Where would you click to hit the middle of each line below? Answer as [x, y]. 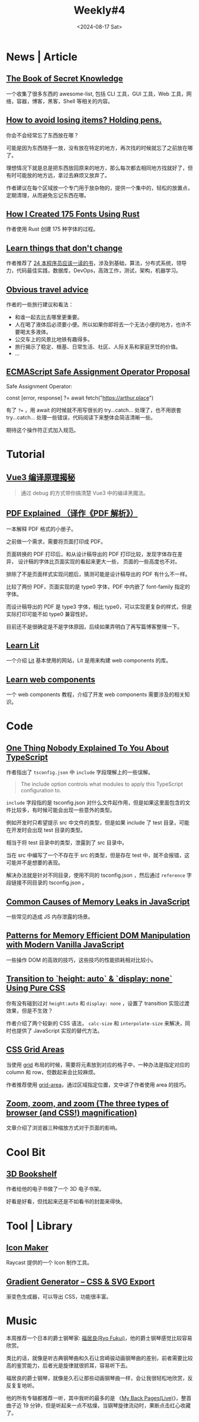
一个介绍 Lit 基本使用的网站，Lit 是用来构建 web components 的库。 [89, 661]
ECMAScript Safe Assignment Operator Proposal [98, 372]
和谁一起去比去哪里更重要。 [49, 317]
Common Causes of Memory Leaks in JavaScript [98, 901]
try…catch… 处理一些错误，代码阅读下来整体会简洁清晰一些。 [81, 417]
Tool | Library [39, 1226]
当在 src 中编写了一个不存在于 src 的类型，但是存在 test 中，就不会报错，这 [98, 855]
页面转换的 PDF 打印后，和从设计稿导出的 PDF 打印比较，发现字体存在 [92, 554]
